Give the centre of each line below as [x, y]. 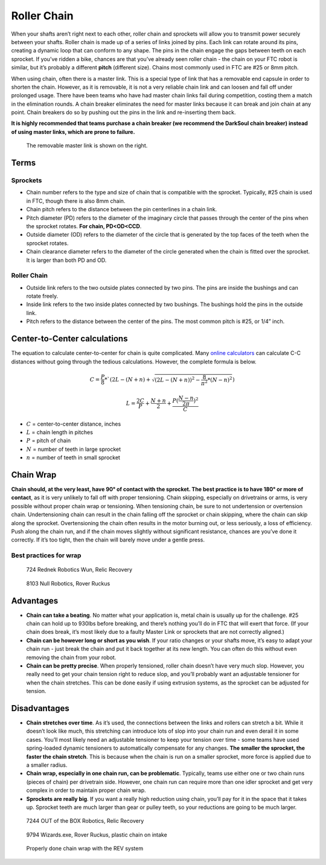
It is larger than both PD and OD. [66, 260]
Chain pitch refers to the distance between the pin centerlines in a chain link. [122, 209]
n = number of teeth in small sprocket [73, 458]
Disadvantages [40, 708]
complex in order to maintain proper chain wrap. [86, 790]
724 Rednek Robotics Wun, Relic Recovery [79, 570]
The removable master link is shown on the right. [87, 145]
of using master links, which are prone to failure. [73, 132]
